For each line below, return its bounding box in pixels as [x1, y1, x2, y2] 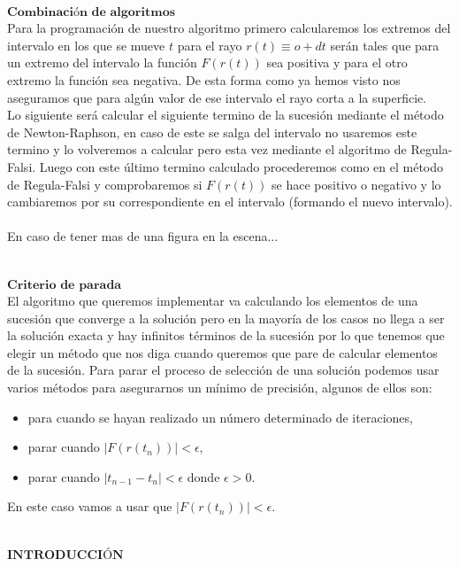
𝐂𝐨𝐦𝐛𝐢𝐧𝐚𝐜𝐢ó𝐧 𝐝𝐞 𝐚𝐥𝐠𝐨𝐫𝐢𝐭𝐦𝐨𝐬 [7, 5, 176, 19]
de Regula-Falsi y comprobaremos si [7, 175, 203, 193]
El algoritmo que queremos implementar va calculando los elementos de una [7, 291, 418, 310]
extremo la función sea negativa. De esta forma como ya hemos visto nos [7, 70, 401, 89]
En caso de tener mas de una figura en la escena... [7, 227, 279, 245]
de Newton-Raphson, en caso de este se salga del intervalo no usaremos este [7, 122, 417, 141]
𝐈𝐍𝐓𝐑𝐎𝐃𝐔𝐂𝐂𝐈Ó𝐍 [7, 548, 124, 562]
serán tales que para [330, 35, 440, 54]
